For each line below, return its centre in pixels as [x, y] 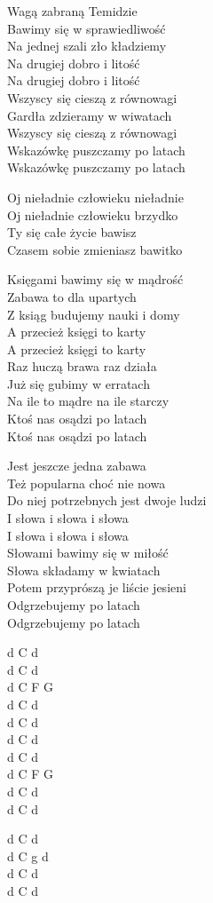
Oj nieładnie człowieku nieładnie [95, 197]
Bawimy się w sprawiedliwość [87, 28]
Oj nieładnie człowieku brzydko [93, 214]
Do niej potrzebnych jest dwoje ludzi [107, 500]
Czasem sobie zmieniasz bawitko [95, 249]
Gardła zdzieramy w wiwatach [90, 115]
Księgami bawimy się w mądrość [95, 279]
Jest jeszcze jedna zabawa [77, 466]
